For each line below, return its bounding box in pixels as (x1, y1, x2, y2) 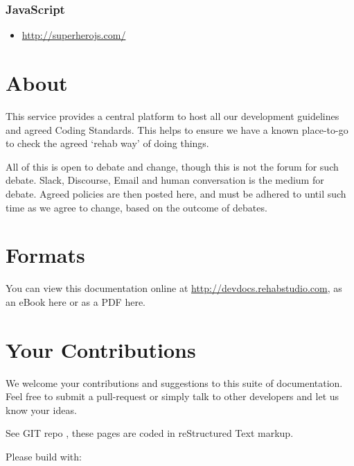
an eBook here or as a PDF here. (6, 294, 146, 309)
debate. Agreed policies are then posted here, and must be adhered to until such (6, 186, 346, 200)
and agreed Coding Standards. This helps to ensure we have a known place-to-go (6, 122, 348, 137)
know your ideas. (6, 402, 77, 417)
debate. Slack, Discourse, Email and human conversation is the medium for (6, 173, 324, 187)
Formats (6, 241, 85, 269)
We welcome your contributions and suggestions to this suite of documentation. (6, 375, 343, 390)
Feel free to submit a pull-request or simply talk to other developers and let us (6, 389, 339, 404)
